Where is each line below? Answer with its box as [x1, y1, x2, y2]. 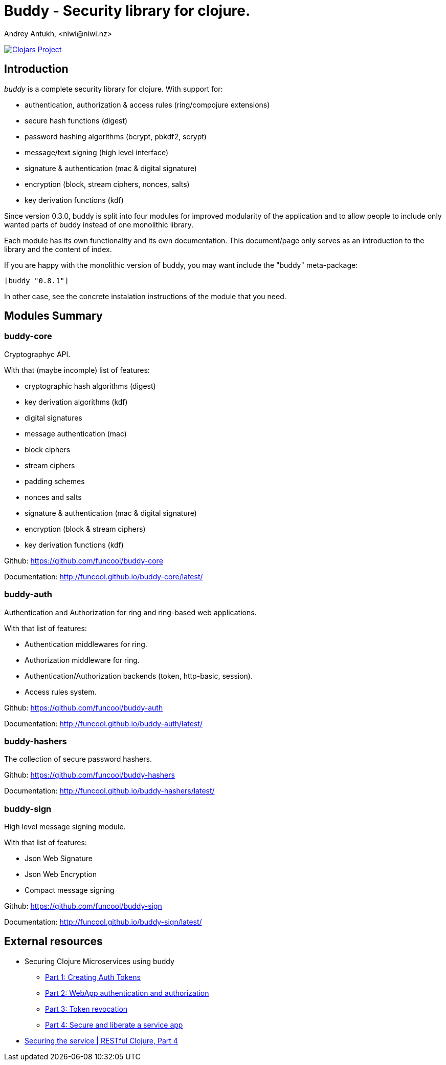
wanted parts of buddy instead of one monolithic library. [4, 220, 193, 229]
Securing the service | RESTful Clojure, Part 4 [25, 1036, 178, 1045]
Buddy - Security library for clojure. [4, 2, 251, 19]
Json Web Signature [25, 854, 93, 863]
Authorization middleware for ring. [25, 655, 140, 664]
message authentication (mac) [25, 429, 127, 438]
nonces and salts [25, 492, 82, 502]
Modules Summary [4, 309, 103, 323]
